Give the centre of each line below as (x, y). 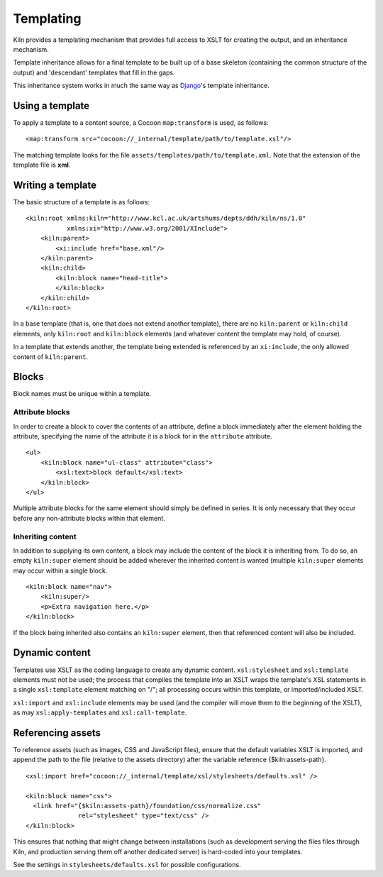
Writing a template (55, 185)
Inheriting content (45, 536)
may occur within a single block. (60, 570)
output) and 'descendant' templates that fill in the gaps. (94, 72)
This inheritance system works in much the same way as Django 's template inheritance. (141, 86)
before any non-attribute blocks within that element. (89, 518)
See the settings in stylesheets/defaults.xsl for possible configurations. (127, 864)
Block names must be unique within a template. (82, 394)
